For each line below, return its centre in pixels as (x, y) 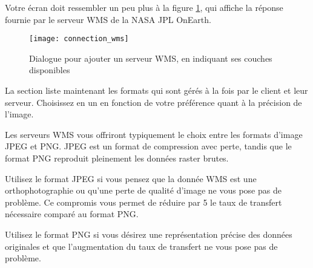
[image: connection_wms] (79, 39)
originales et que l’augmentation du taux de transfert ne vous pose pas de (141, 246)
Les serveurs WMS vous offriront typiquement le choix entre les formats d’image (154, 134)
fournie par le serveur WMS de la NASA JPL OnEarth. (108, 19)
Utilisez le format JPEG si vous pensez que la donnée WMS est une (131, 178)
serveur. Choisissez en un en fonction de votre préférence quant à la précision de (153, 102)
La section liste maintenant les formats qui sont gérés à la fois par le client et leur (156, 90)
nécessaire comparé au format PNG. (72, 214)
